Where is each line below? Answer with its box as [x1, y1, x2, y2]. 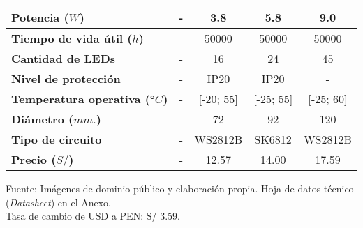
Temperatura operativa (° [11, 91, 155, 107]
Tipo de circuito [11, 131, 102, 147]
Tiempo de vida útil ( [11, 30, 133, 46]
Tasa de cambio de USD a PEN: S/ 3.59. [6, 208, 180, 223]
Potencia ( [11, 9, 69, 25]
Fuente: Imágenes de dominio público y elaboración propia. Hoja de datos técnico [6, 181, 354, 195]
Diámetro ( [11, 111, 74, 127]
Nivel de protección [11, 70, 121, 86]
